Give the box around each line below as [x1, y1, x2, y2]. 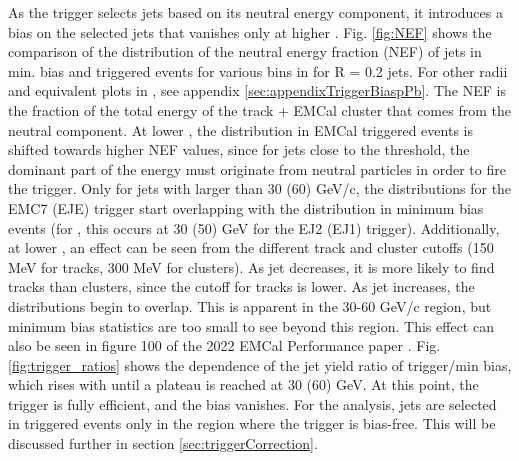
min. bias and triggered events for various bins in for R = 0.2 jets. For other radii [8, 60, 508, 81]
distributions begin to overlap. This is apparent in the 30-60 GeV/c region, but [8, 295, 492, 316]
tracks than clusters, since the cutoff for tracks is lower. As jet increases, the [8, 276, 475, 297]
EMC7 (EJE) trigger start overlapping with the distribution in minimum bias [8, 197, 484, 218]
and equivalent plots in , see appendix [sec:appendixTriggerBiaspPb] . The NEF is [8, 80, 506, 101]
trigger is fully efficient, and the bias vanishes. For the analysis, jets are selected [8, 393, 497, 414]
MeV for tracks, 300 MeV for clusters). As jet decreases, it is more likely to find [8, 256, 495, 277]
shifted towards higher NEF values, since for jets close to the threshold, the [8, 139, 470, 160]
